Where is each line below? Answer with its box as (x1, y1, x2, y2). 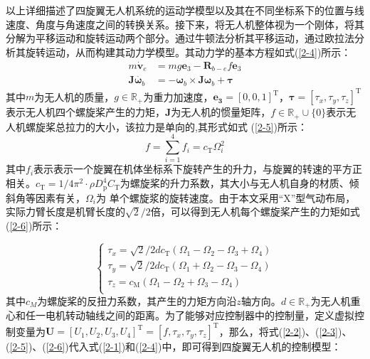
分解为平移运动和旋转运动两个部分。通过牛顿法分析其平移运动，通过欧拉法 (6, 31, 354, 45)
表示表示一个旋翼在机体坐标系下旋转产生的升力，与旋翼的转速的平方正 (33, 161, 363, 176)
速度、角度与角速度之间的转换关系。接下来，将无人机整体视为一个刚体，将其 (6, 16, 364, 31)
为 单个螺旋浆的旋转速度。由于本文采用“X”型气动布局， (95, 190, 356, 205)
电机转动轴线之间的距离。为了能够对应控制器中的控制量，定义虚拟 (45, 308, 354, 323)
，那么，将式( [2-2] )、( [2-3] (218, 323, 338, 338)
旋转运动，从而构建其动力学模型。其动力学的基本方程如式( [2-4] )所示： (25, 44, 351, 59)
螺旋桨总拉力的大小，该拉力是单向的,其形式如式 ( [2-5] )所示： (25, 119, 307, 134)
